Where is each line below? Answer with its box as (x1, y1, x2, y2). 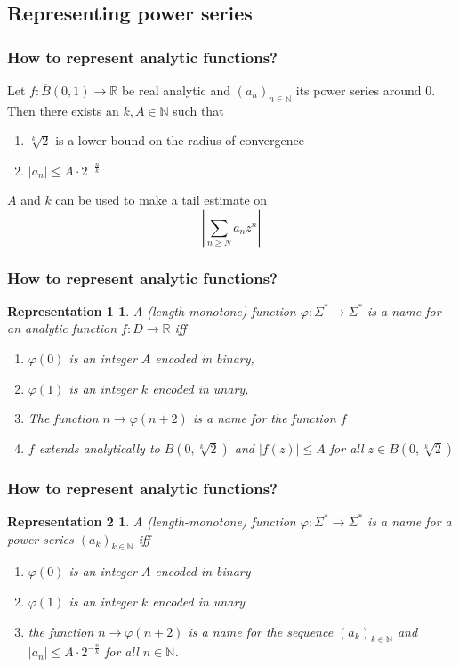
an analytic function (7, 319, 117, 338)
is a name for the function (192, 409, 336, 427)
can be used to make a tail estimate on (55, 190, 268, 208)
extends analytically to (38, 438, 160, 457)
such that (173, 101, 224, 119)
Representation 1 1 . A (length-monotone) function (7, 301, 296, 320)
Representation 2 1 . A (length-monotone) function (7, 511, 296, 530)
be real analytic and (121, 81, 231, 99)
